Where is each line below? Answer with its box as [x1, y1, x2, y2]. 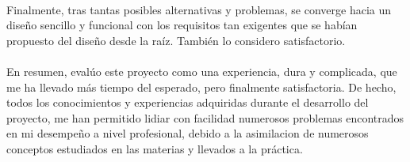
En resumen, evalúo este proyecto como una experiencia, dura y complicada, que [6, 62, 397, 79]
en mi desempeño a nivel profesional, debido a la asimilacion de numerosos [6, 125, 369, 141]
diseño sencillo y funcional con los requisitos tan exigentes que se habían [6, 17, 358, 33]
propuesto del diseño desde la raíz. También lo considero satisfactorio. [6, 32, 346, 48]
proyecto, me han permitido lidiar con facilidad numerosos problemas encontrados [6, 109, 404, 126]
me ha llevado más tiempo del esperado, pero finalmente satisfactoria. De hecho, [6, 78, 397, 95]
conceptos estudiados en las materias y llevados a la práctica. [6, 140, 303, 156]
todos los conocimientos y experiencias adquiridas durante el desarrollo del [6, 94, 369, 111]
